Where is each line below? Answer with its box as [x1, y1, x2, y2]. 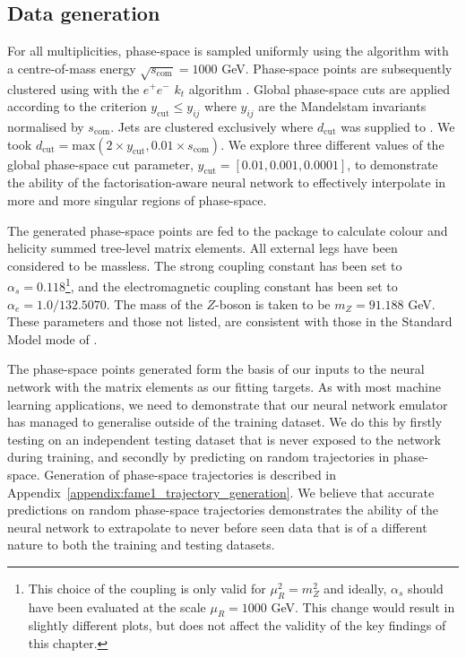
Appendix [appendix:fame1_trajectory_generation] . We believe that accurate [7, 482, 435, 501]
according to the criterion [7, 97, 147, 116]
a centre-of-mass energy [7, 58, 136, 77]
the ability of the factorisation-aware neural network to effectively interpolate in [7, 173, 446, 192]
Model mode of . [7, 329, 98, 348]
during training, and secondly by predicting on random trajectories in [7, 447, 390, 466]
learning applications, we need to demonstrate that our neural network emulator [7, 394, 448, 413]
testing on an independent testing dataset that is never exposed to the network [7, 429, 441, 448]
